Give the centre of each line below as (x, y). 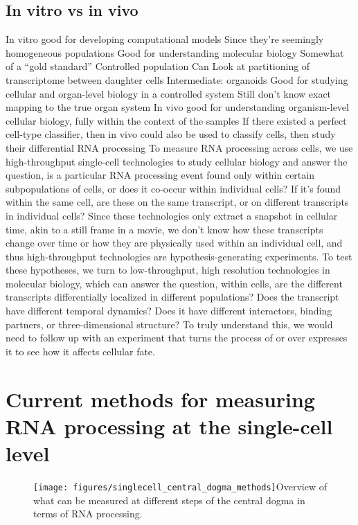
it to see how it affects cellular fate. (80, 351)
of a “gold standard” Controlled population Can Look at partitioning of (158, 66)
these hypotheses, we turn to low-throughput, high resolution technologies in (168, 270)
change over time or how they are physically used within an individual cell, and (174, 243)
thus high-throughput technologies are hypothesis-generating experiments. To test (179, 256)
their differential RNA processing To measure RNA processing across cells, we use (179, 147)
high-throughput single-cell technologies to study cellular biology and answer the (177, 161)
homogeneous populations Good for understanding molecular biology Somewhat (175, 52)
